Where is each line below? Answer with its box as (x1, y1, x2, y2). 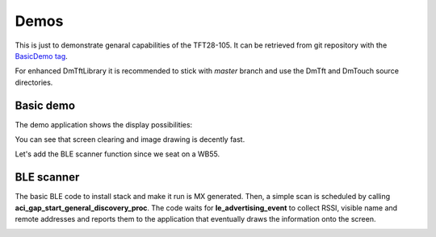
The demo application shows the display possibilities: (15, 119, 193, 129)
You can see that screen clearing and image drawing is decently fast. (15, 135, 245, 144)
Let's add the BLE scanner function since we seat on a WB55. (15, 149, 220, 159)
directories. (15, 77, 53, 87)
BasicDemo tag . (15, 51, 68, 60)
